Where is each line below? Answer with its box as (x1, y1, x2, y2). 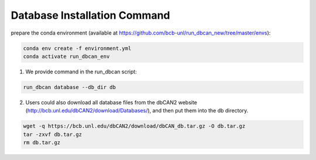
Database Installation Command (11, 9, 170, 22)
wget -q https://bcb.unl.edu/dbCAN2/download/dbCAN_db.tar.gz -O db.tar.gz (23, 123, 246, 130)
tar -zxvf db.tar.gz (23, 131, 82, 138)
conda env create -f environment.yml (23, 45, 132, 52)
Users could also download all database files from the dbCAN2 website (25, 98, 197, 105)
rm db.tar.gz (23, 139, 61, 146)
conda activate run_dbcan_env (23, 53, 110, 60)
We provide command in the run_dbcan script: (25, 68, 137, 75)
